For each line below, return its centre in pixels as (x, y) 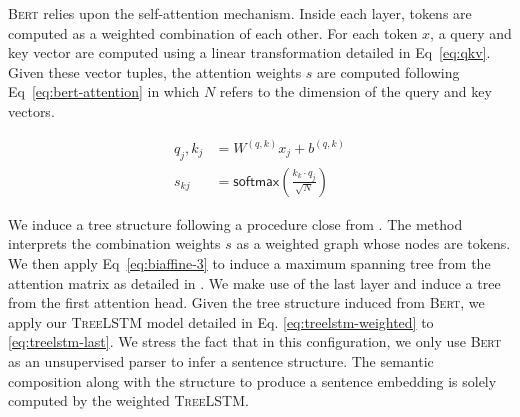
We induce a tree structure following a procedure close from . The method (235, 223)
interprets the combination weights (114, 243)
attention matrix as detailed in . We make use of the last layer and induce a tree (254, 282)
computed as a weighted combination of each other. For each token (213, 32)
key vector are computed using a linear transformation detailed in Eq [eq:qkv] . (249, 52)
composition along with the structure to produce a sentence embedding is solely (252, 380)
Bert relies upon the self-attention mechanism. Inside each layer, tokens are (240, 13)
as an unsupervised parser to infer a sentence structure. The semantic (221, 361)
